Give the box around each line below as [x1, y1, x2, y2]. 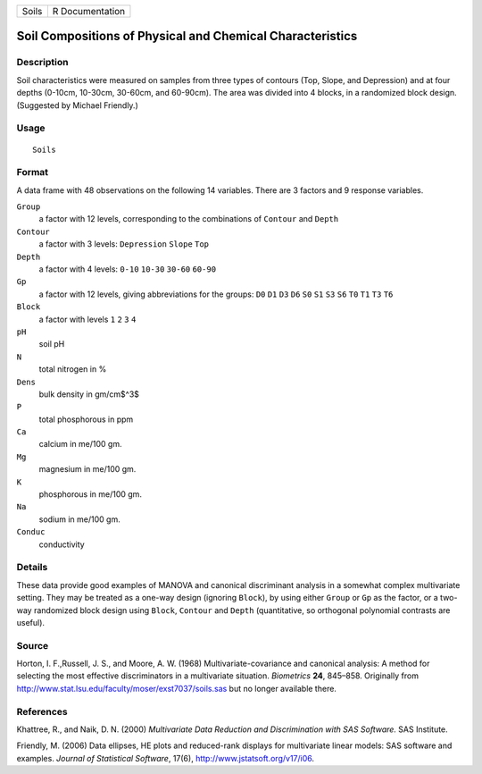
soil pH [38, 339, 65, 349]
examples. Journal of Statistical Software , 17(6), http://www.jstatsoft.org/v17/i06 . [16, 753, 315, 763]
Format [16, 166, 49, 179]
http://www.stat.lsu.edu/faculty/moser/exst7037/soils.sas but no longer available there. [16, 683, 337, 694]
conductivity [38, 539, 85, 550]
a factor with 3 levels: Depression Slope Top [38, 239, 210, 249]
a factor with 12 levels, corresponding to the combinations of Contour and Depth [38, 214, 339, 224]
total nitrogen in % [38, 364, 107, 374]
